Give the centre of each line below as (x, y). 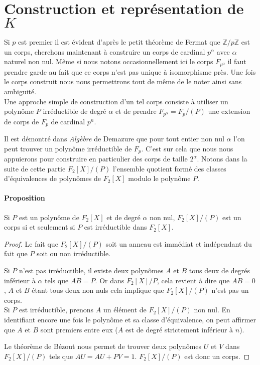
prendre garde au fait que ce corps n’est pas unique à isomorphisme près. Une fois (130, 71)
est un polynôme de (49, 217)
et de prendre (136, 111)
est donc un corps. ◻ (217, 356)
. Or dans (110, 280)
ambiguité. (20, 91)
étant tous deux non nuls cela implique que (98, 290)
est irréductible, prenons (56, 310)
